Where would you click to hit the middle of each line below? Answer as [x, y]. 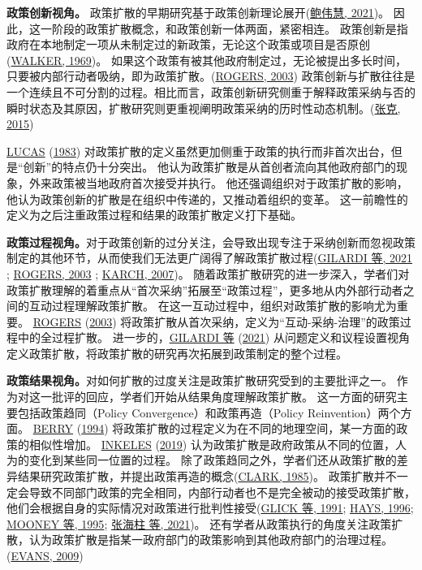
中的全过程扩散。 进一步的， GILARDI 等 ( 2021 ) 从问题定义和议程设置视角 [213, 337]
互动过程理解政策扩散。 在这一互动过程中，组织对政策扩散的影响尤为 [213, 306]
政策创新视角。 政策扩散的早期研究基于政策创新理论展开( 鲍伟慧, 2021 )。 [198, 12]
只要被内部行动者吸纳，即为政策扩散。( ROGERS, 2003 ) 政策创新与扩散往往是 [211, 76]
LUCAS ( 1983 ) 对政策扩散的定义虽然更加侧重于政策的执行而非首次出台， [199, 151]
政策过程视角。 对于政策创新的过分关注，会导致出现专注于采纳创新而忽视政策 [211, 242]
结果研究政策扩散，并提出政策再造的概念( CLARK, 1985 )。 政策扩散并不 [207, 476]
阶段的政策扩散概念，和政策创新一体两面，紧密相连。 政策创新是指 [230, 28]
